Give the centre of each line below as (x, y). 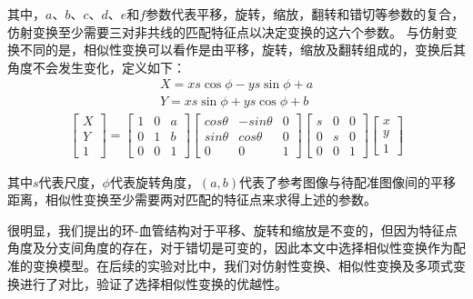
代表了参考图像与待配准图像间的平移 (348, 181)
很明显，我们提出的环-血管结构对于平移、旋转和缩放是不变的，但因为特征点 (232, 229)
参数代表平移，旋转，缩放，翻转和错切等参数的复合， (305, 14)
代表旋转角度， (154, 181)
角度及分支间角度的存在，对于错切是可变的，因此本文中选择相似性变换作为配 (236, 248)
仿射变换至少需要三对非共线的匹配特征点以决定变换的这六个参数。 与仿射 (226, 31)
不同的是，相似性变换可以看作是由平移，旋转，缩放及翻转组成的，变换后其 (242, 50)
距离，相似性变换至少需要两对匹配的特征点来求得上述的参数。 (192, 199)
